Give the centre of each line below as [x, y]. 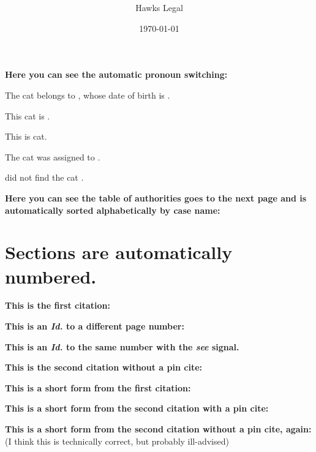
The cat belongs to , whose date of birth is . [88, 95]
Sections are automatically [119, 252]
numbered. [51, 276]
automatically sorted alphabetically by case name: [113, 210]
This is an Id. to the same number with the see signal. [122, 346]
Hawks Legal [159, 8]
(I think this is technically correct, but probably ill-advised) [117, 441]
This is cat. [26, 136]
